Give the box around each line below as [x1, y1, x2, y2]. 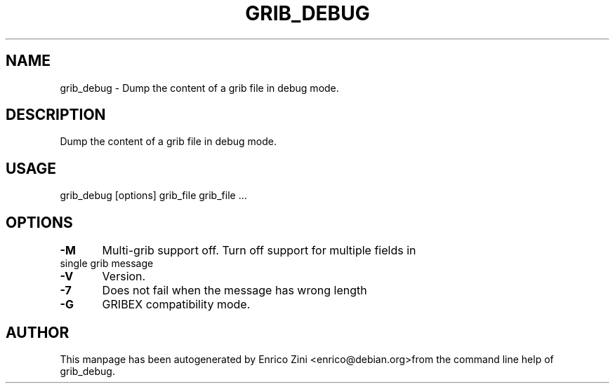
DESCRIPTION [6, 106, 106, 124]
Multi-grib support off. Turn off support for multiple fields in [102, 243, 416, 258]
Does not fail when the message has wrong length [102, 283, 367, 298]
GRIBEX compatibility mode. [102, 297, 251, 312]
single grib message [60, 257, 154, 270]
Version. [102, 269, 146, 284]
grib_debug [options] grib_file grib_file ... [60, 189, 247, 202]
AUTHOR [6, 323, 70, 341]
